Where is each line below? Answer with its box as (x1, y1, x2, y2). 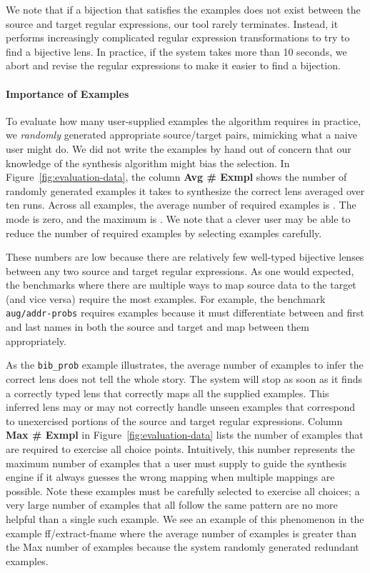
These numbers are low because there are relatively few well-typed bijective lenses (6, 249, 364, 264)
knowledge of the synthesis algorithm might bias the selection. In (6, 155, 290, 170)
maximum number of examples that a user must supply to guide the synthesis (6, 455, 346, 470)
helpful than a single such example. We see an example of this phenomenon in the (6, 511, 364, 526)
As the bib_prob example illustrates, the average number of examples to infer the (6, 357, 364, 372)
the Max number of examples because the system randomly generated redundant (6, 539, 359, 554)
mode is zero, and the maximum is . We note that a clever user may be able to (6, 211, 351, 226)
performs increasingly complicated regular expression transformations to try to (6, 30, 350, 45)
